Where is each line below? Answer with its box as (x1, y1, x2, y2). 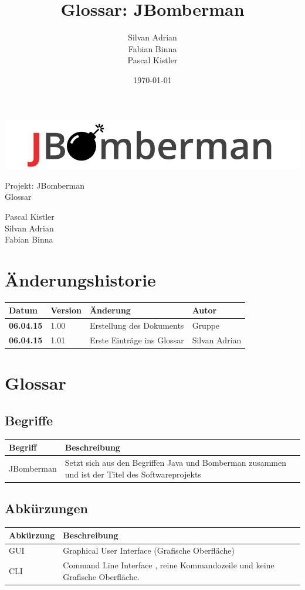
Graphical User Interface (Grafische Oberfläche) (63, 544, 235, 557)
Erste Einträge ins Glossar (89, 334, 184, 346)
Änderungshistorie (5, 267, 156, 291)
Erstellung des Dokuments (89, 319, 184, 332)
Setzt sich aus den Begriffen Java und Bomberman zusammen (65, 456, 287, 469)
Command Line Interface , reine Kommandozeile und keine (63, 559, 274, 571)
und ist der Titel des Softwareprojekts (65, 468, 201, 480)
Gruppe (192, 319, 220, 332)
